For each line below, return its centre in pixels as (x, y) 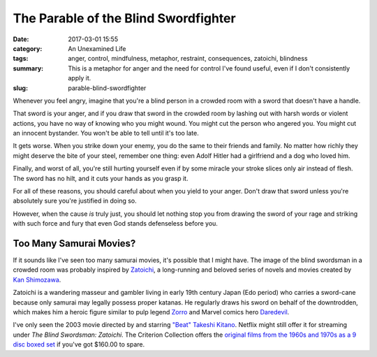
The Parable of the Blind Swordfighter (125, 18)
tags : (21, 59)
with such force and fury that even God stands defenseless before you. (115, 224)
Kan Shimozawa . (37, 279)
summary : (28, 68)
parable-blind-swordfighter (107, 88)
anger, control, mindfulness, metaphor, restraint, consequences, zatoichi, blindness (188, 59)
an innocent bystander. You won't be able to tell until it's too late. (106, 133)
